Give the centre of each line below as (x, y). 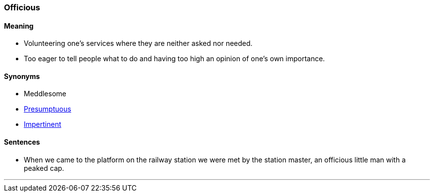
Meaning (19, 26)
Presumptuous (48, 109)
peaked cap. (44, 168)
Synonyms (22, 76)
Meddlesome (45, 94)
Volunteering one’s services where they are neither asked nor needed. (138, 43)
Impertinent (43, 124)
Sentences (22, 142)
